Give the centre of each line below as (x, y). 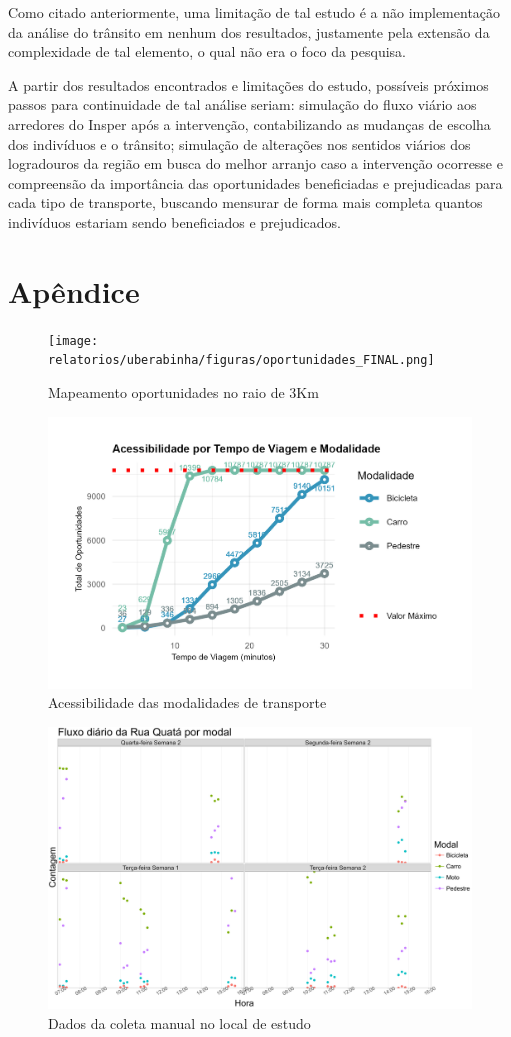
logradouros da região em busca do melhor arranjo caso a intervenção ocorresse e (255, 163)
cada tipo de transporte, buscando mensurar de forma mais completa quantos (245, 202)
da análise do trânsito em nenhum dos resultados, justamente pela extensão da (249, 31)
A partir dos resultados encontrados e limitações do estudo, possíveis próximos (248, 84)
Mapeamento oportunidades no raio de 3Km (183, 391)
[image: (73, 340)
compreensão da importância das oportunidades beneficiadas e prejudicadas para (255, 182)
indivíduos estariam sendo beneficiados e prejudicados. (174, 221)
